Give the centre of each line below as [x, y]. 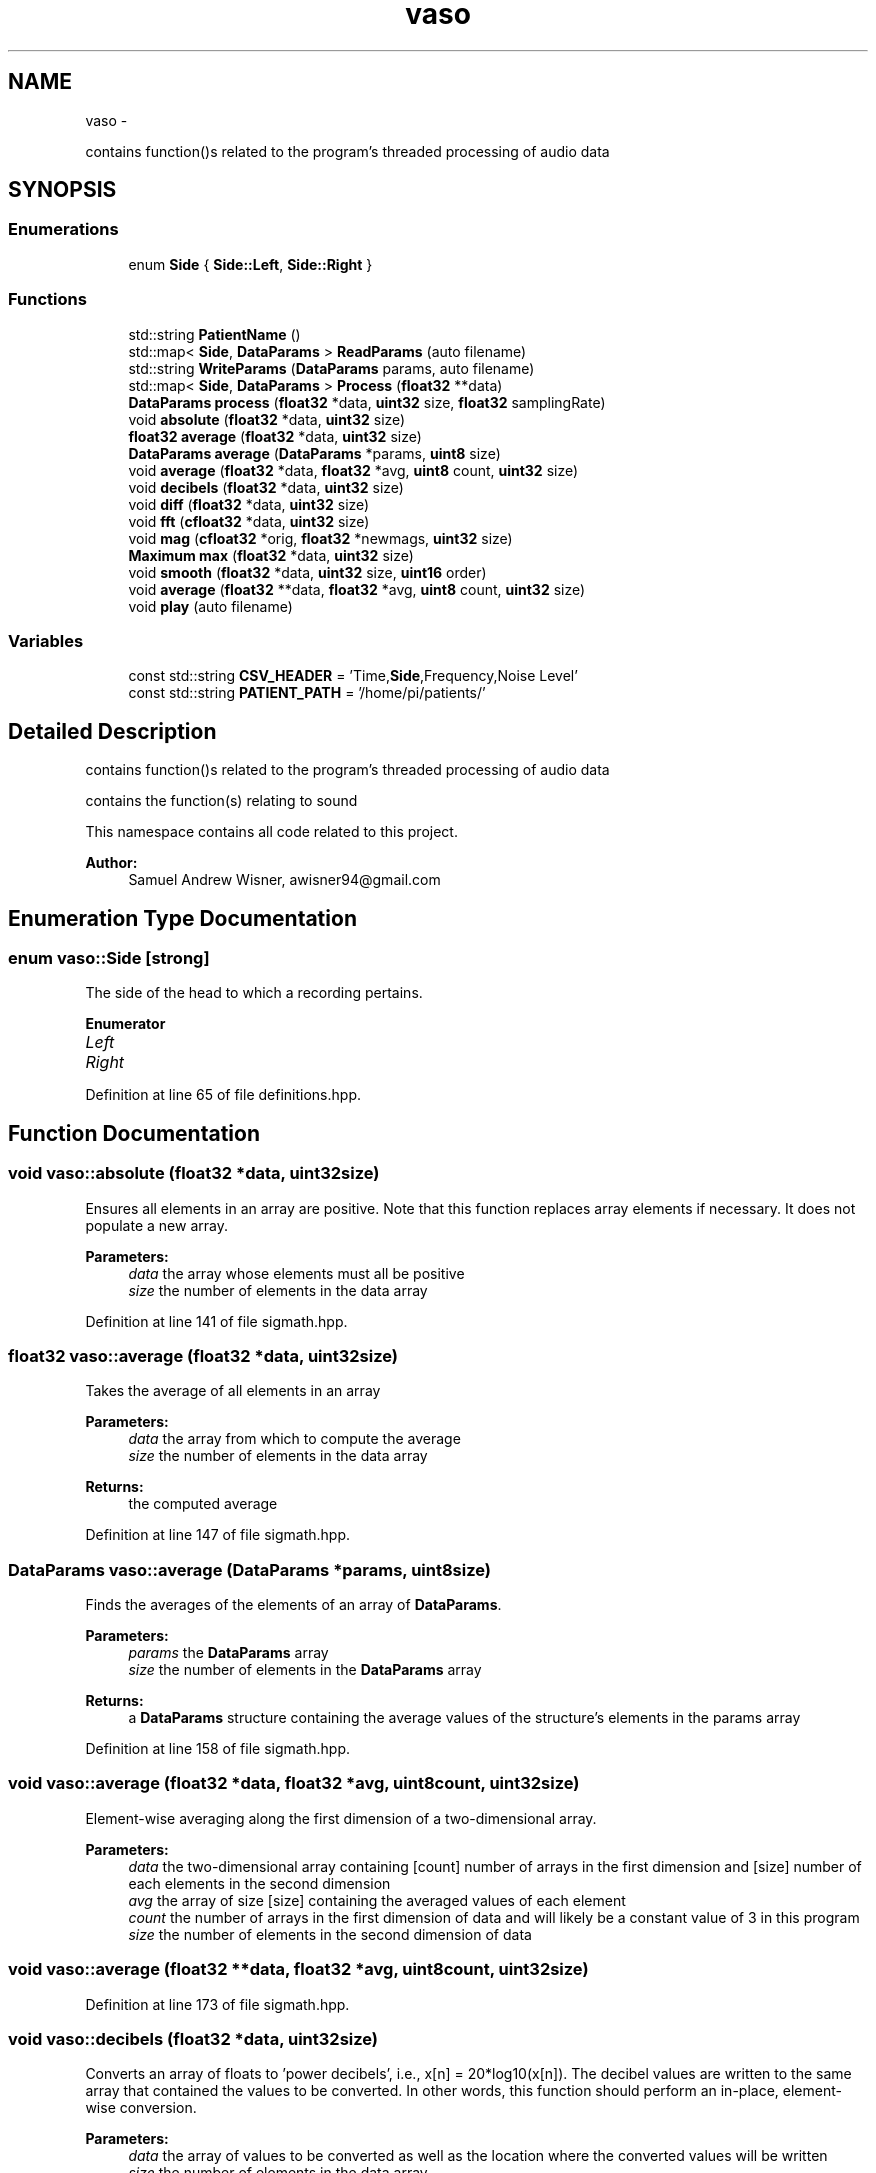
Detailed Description [112, 731]
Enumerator [125, 1024]
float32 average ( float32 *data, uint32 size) [275, 436]
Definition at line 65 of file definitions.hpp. [223, 1095]
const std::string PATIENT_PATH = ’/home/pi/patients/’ [307, 693]
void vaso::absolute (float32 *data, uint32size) [194, 1173]
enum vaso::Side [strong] [109, 958]
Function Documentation [134, 1133]
